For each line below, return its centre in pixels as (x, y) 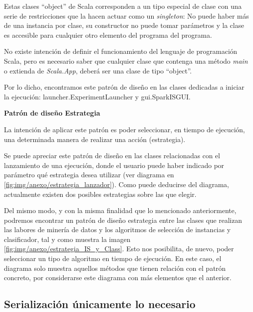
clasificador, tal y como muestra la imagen (67, 239)
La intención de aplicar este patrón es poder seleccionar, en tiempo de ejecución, (125, 129)
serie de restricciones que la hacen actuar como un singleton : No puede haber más (126, 15)
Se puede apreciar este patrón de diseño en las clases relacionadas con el (112, 156)
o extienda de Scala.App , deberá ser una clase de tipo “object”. (98, 70)
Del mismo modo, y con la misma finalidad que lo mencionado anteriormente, (120, 210)
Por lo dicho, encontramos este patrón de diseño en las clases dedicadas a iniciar (124, 87)
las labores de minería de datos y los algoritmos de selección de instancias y (117, 229)
